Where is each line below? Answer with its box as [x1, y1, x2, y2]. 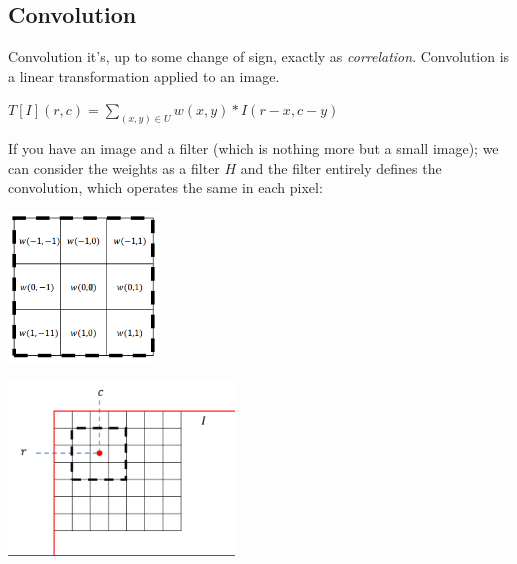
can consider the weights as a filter [8, 157, 220, 178]
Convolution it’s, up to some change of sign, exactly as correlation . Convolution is [8, 46, 510, 67]
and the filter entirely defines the [240, 157, 442, 178]
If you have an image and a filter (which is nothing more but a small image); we [8, 138, 499, 159]
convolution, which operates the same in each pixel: [8, 177, 323, 198]
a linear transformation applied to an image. [8, 65, 280, 86]
